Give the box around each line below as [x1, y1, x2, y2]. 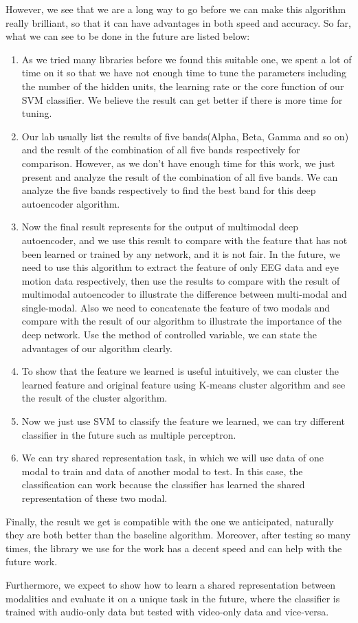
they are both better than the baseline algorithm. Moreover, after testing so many [5, 527, 351, 542]
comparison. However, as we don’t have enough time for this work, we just [21, 155, 335, 170]
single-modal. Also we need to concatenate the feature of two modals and [21, 300, 331, 314]
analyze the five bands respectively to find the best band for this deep [21, 183, 316, 197]
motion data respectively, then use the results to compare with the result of [21, 273, 340, 287]
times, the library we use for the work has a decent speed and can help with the [5, 540, 342, 555]
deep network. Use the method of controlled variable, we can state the [21, 327, 317, 342]
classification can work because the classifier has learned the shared [21, 477, 305, 492]
